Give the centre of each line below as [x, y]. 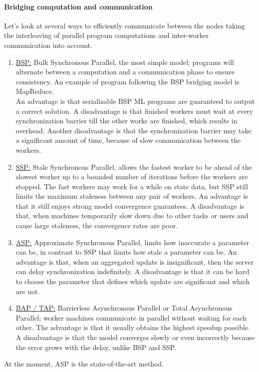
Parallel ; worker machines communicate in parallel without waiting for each [131, 317]
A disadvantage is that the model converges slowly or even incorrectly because [135, 337]
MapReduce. [35, 91]
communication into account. [48, 45]
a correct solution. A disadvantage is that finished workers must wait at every [134, 111]
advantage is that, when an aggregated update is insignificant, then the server [135, 261]
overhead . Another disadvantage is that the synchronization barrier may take [133, 130]
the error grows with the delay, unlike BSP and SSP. [96, 347]
